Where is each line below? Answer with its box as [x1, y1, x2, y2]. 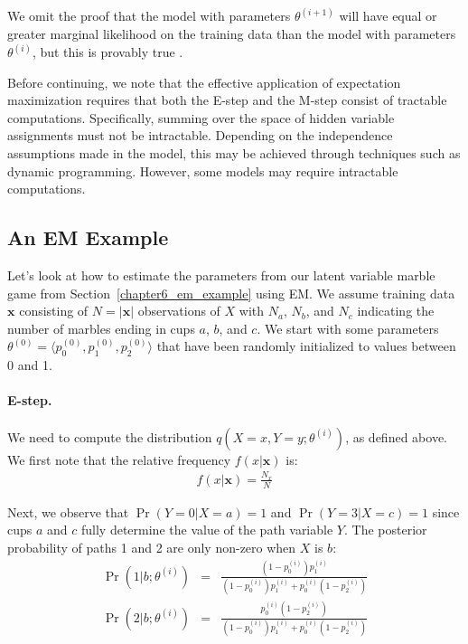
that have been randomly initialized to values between [156, 336, 456, 355]
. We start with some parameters [257, 318, 439, 337]
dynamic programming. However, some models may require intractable [7, 161, 398, 180]
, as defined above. [345, 427, 447, 446]
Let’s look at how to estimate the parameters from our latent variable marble [7, 266, 435, 285]
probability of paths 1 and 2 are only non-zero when [7, 537, 296, 556]
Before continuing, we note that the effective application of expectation [7, 72, 401, 91]
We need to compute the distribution [7, 427, 212, 446]
